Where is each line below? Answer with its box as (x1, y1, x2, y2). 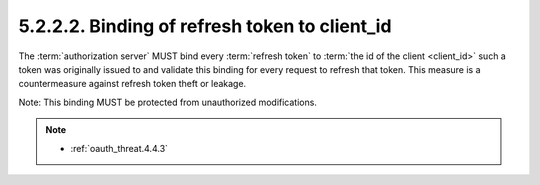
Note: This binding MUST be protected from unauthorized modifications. (18, 96, 317, 108)
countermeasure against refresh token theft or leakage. (18, 78, 247, 90)
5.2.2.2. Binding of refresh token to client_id (18, 15, 392, 37)
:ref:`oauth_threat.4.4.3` (70, 142, 169, 154)
